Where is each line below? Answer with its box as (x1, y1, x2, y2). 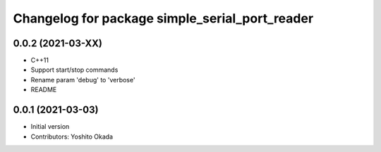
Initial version (30, 122, 70, 131)
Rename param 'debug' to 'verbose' (30, 75, 135, 84)
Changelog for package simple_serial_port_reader (13, 11, 314, 26)
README (30, 85, 57, 94)
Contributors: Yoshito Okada (30, 132, 113, 141)
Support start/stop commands (30, 65, 119, 74)
